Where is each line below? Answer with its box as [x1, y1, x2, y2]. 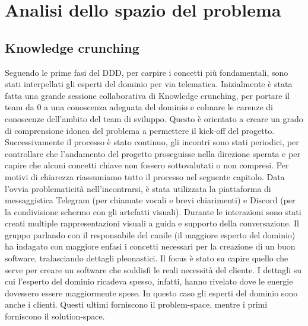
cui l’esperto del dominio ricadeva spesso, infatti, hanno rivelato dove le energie [5, 275, 293, 287]
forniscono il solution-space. [5, 310, 105, 322]
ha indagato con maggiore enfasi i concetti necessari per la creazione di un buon [5, 240, 296, 253]
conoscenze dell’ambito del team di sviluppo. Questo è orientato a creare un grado [5, 112, 303, 124]
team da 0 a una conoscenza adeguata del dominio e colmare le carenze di [5, 101, 273, 113]
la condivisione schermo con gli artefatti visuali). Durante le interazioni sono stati [5, 205, 301, 218]
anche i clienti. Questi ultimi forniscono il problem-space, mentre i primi [5, 298, 268, 311]
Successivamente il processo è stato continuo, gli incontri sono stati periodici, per [5, 136, 299, 148]
